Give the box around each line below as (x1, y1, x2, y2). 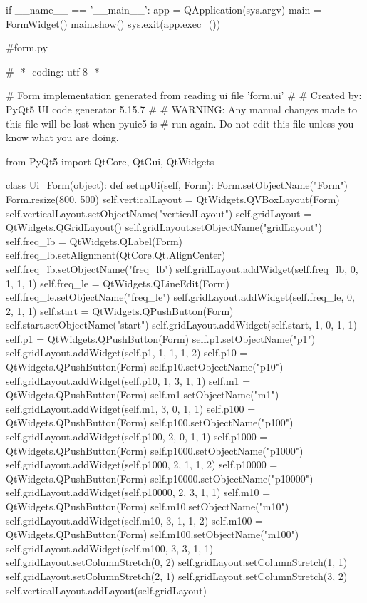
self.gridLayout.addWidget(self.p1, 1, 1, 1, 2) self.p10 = (6, 345, 248, 360)
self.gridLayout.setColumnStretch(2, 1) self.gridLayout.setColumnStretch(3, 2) (6, 568, 348, 583)
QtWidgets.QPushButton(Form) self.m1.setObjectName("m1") (6, 387, 279, 402)
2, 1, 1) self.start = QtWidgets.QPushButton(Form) (6, 303, 234, 318)
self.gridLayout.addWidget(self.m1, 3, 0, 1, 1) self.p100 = (6, 401, 256, 416)
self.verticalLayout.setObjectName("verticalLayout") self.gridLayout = (6, 205, 312, 220)
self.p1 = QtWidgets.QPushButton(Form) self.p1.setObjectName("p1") (6, 331, 316, 346)
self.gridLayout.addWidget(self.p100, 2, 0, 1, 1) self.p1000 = (6, 429, 268, 444)
